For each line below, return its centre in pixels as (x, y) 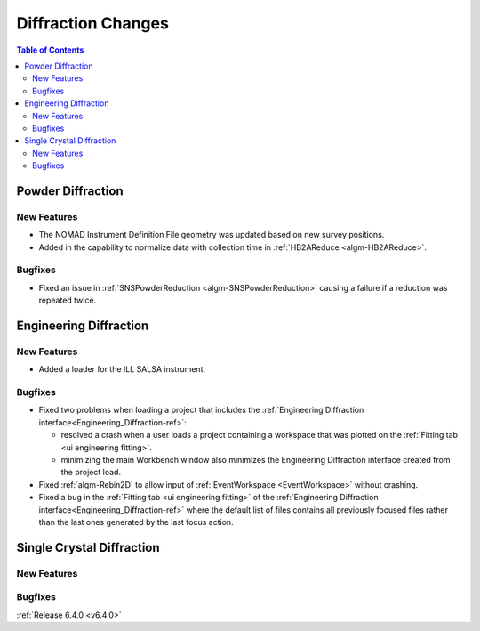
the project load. (91, 473)
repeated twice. (68, 300)
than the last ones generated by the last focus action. (136, 522)
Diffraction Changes (92, 23)
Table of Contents (50, 50)
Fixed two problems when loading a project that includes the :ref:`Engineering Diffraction (201, 410)
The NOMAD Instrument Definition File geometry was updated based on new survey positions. (212, 235)
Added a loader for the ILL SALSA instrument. (122, 369)
